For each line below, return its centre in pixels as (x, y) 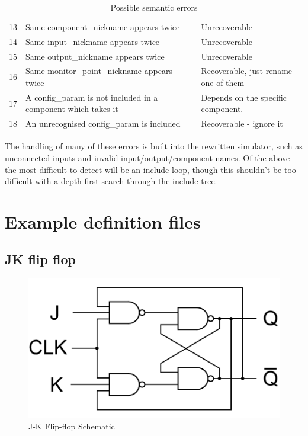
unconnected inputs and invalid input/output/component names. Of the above (147, 157)
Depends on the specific (244, 97)
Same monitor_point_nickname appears (99, 71)
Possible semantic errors (154, 7)
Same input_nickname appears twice (93, 41)
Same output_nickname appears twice (95, 56)
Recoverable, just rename (247, 71)
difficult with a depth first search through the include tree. (111, 181)
